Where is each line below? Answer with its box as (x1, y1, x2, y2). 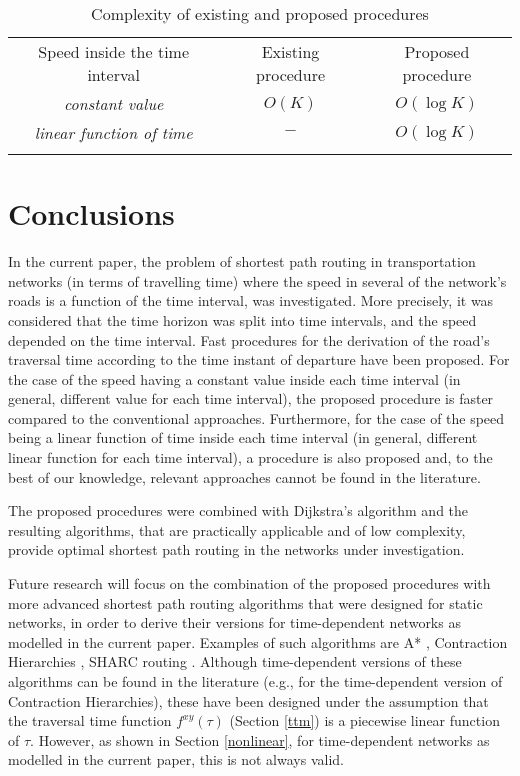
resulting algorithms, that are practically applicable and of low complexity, (8, 519, 466, 540)
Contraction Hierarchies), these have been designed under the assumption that (8, 690, 489, 711)
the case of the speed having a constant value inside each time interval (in (8, 368, 461, 389)
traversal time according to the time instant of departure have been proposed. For (8, 349, 510, 370)
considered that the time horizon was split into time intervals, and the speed (8, 309, 477, 330)
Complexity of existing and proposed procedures (91, 2, 429, 25)
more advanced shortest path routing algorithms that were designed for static (8, 592, 483, 613)
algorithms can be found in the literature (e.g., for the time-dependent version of (8, 671, 503, 691)
